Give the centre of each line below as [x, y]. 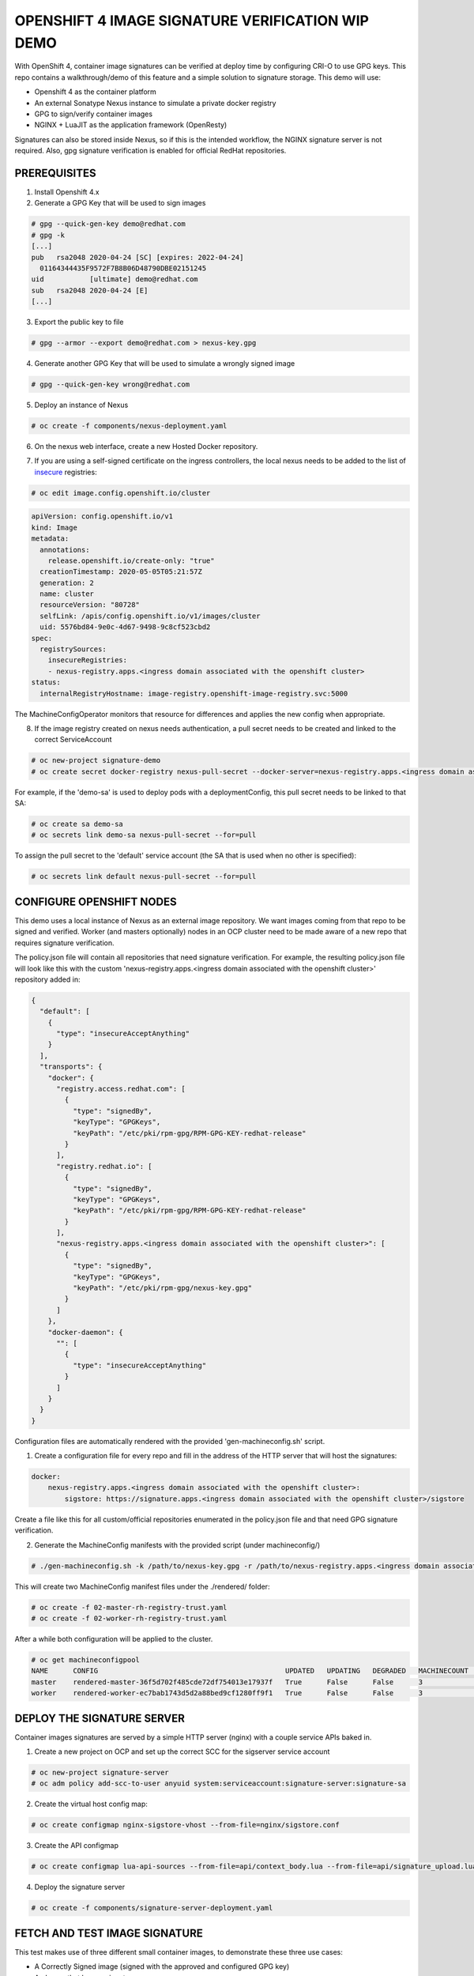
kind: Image [55, 527]
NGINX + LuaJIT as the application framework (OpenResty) [131, 125]
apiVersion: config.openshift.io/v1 [102, 517]
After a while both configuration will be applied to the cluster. [114, 1638]
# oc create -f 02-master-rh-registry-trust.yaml [129, 1607]
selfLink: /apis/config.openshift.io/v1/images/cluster [150, 616]
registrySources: [73, 649]
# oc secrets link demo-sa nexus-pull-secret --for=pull [144, 835]
